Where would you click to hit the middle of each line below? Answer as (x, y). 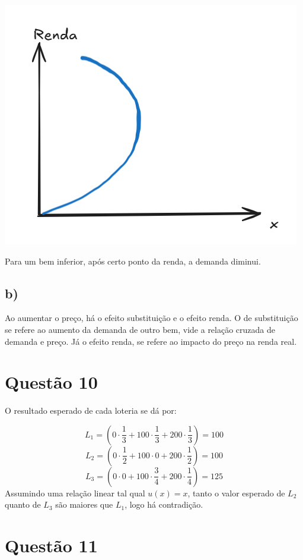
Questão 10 (51, 382)
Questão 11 (51, 545)
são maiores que (84, 504)
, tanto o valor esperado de (236, 493)
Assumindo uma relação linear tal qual (75, 493)
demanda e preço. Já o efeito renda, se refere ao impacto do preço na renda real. (151, 341)
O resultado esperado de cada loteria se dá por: (91, 410)
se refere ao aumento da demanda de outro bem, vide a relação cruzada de (140, 329)
